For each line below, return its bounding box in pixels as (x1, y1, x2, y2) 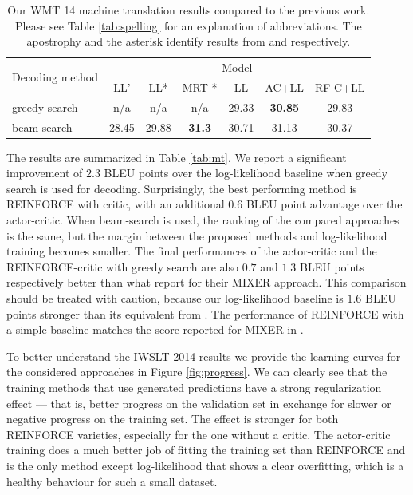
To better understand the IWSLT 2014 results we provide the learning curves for (6, 347, 401, 364)
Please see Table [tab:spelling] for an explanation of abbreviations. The (14, 17, 362, 34)
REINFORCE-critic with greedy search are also (6, 258, 238, 275)
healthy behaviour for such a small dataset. (6, 473, 218, 489)
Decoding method (12, 69, 98, 85)
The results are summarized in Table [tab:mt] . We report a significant (6, 148, 347, 165)
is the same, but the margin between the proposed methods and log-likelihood (6, 227, 387, 244)
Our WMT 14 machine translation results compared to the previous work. (7, 2, 370, 18)
